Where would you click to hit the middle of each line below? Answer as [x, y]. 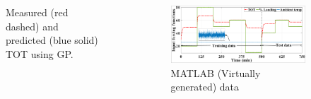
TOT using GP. [40, 53]
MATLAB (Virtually [216, 72]
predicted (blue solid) [52, 40]
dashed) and [32, 26]
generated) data [205, 87]
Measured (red [37, 12]
